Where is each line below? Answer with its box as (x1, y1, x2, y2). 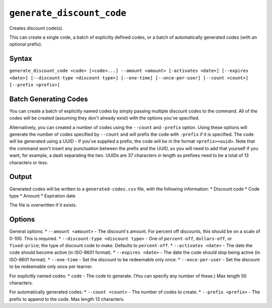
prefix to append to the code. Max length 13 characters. (9, 296, 125, 302)
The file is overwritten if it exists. (9, 202, 77, 208)
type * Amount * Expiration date (9, 192, 76, 198)
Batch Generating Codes (9, 94, 88, 103)
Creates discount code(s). (9, 25, 63, 31)
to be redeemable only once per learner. (9, 264, 93, 270)
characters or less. (9, 159, 48, 165)
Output (9, 172, 32, 181)
